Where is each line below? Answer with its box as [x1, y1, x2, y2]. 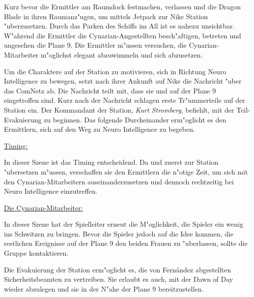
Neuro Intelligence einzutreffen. [4, 186, 98, 196]
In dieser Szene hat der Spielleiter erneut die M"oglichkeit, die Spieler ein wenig [4, 219, 243, 229]
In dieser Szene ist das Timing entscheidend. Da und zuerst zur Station [4, 157, 219, 167]
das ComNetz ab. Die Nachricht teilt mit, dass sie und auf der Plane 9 [4, 85, 216, 95]
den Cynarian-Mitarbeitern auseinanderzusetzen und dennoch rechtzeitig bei [4, 176, 234, 186]
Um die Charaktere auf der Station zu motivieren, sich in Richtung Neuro [4, 66, 226, 76]
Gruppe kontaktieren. [4, 248, 69, 258]
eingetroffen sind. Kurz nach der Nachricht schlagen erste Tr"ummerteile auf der [4, 95, 245, 105]
